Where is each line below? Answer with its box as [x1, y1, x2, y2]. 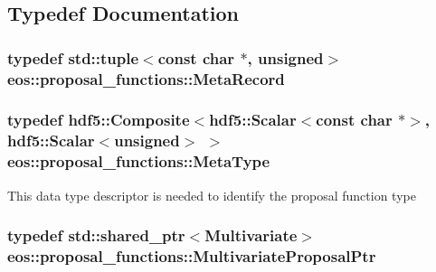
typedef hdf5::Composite [7, 108, 190, 131]
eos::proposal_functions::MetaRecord [7, 67, 285, 89]
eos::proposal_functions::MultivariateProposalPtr [7, 245, 376, 267]
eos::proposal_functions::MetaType [7, 150, 270, 173]
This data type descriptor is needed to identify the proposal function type [7, 185, 416, 204]
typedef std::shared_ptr [7, 224, 185, 247]
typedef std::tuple [7, 46, 139, 69]
